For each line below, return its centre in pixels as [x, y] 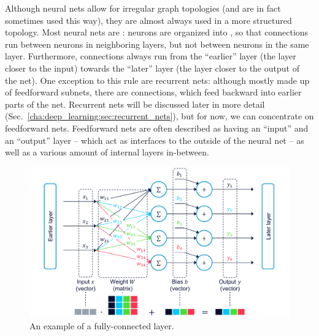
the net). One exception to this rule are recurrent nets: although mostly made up [157, 80]
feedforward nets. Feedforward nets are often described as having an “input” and [157, 128]
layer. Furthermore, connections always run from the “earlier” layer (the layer [151, 56]
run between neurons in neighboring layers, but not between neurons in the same [157, 44]
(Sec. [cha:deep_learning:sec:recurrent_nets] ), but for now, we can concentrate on [159, 116]
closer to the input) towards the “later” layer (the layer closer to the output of [152, 68]
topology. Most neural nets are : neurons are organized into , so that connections [157, 32]
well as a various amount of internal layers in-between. [107, 152]
